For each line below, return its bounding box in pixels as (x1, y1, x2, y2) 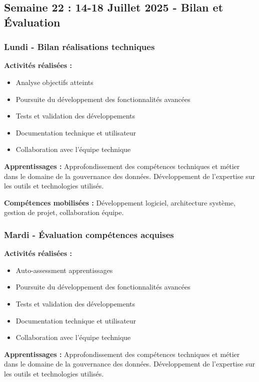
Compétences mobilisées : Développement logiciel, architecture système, (4, 197, 235, 207)
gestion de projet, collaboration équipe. (4, 207, 124, 217)
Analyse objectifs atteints (15, 76, 93, 87)
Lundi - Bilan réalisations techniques (4, 40, 155, 53)
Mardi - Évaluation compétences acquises (4, 228, 174, 240)
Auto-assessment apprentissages (15, 264, 113, 275)
